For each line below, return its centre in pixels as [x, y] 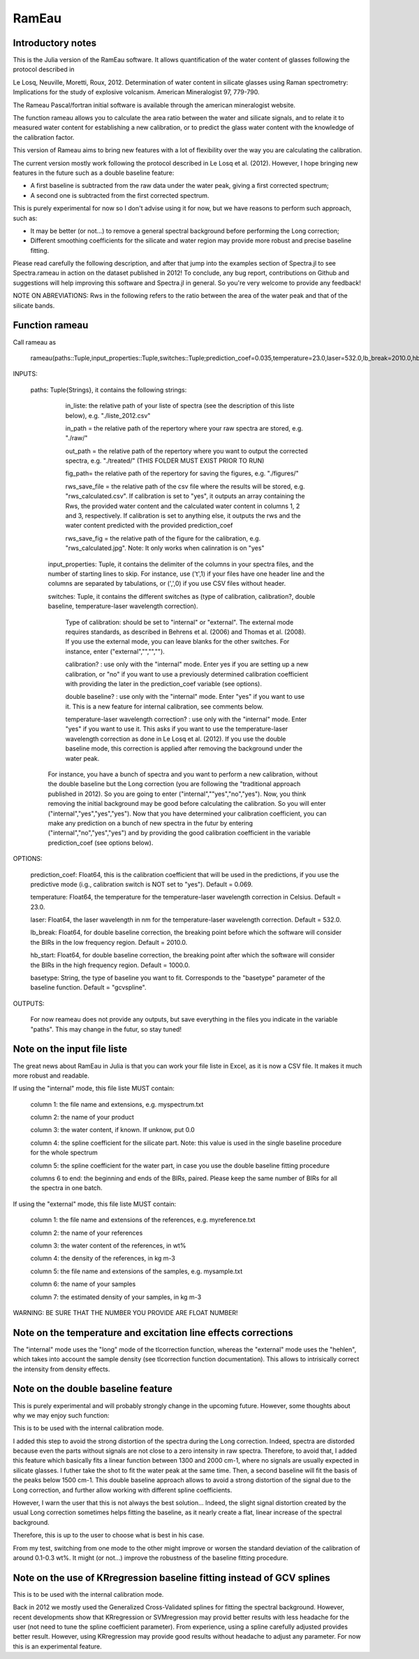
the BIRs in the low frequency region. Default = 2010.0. [109, 942]
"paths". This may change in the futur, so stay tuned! [106, 1029]
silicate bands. [34, 305]
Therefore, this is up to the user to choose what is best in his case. [109, 1535]
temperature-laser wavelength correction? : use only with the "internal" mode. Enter [186, 719]
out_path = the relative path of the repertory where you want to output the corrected [187, 451]
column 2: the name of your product [82, 1117]
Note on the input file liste [70, 1049]
